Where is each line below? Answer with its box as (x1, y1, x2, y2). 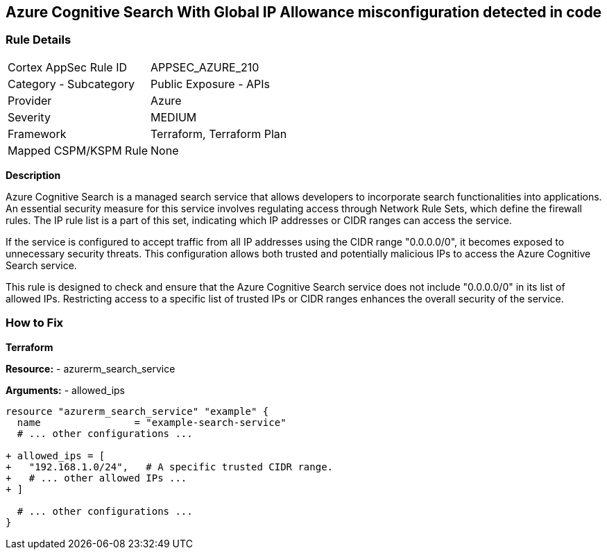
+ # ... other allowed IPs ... (6, 472, 187, 484)
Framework (8, 126, 67, 141)
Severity (8, 110, 51, 124)
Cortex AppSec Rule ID (8, 60, 128, 74)
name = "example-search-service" (17, 416, 287, 428)
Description (6, 169, 61, 181)
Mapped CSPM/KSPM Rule (8, 143, 148, 157)
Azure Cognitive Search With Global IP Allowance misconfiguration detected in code (6, 3, 602, 21)
